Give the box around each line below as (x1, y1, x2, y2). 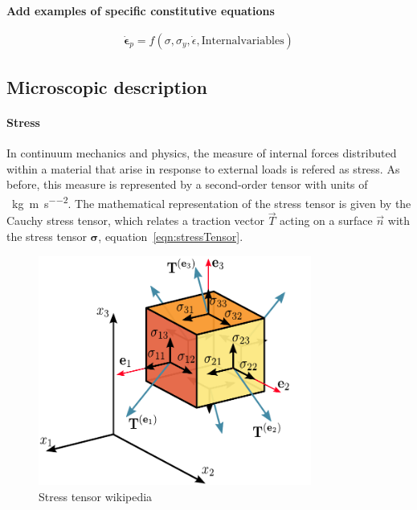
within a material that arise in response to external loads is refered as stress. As (6, 160, 400, 177)
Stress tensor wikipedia (39, 488, 153, 504)
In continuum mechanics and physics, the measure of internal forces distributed (6, 145, 397, 161)
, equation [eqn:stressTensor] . (98, 228, 243, 245)
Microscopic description (6, 75, 208, 100)
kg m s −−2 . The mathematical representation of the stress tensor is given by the (11, 192, 411, 211)
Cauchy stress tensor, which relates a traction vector (6, 212, 264, 229)
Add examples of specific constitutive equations (6, 2, 275, 18)
